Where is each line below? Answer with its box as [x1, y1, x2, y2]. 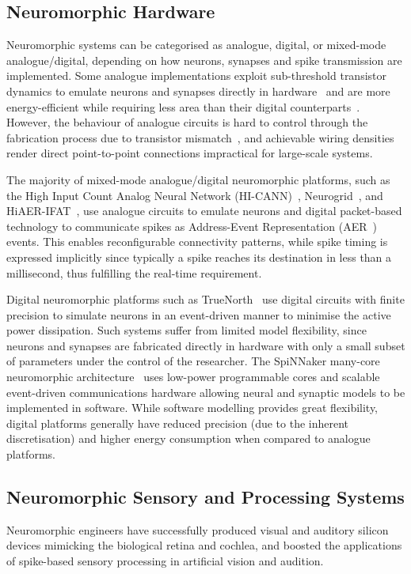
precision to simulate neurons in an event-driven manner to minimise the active [6, 306, 391, 323]
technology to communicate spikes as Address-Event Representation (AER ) [6, 217, 377, 234]
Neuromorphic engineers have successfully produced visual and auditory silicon [6, 521, 389, 538]
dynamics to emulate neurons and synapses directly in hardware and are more [6, 82, 390, 99]
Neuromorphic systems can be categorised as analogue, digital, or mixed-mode [6, 36, 386, 53]
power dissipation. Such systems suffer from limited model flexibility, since [6, 322, 367, 338]
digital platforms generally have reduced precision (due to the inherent [6, 414, 349, 431]
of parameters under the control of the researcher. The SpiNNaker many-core [6, 353, 380, 369]
